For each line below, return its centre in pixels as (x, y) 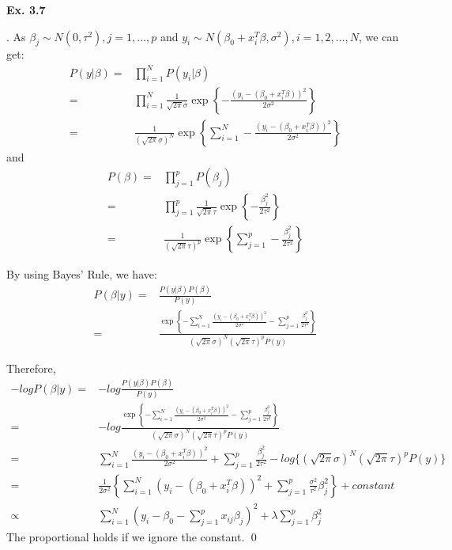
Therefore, (31, 368)
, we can (379, 36)
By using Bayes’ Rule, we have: (82, 274)
